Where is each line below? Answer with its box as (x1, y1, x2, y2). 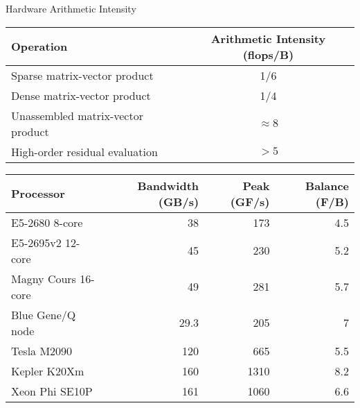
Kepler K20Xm (11, 362, 84, 379)
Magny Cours (11, 270, 76, 287)
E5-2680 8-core (11, 214, 83, 230)
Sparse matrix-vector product (11, 67, 154, 83)
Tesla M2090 (11, 342, 73, 359)
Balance (305, 177, 349, 194)
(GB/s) (158, 193, 199, 210)
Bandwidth (137, 177, 199, 194)
